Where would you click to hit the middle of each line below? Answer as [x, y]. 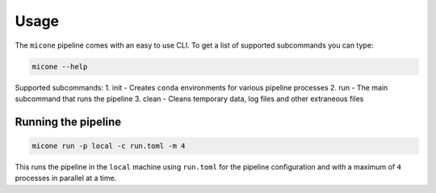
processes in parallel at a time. [66, 178]
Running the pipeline [68, 122]
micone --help [60, 66]
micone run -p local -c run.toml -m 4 [109, 146]
